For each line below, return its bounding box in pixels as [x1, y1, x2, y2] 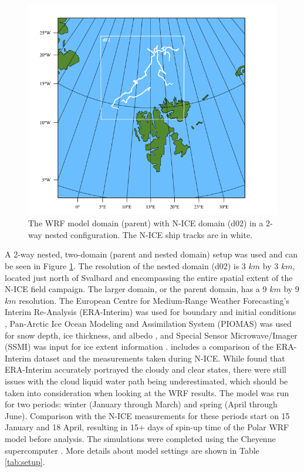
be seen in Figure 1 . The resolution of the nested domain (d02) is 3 [5, 260, 246, 272]
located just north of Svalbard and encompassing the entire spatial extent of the [5, 271, 293, 283]
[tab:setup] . [5, 456, 45, 468]
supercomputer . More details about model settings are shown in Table [5, 444, 259, 456]
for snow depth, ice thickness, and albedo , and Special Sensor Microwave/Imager [5, 329, 298, 341]
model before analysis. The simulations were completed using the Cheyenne [5, 432, 276, 444]
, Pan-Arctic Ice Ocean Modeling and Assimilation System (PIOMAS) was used [5, 317, 292, 330]
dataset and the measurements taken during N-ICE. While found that [33, 352, 285, 364]
